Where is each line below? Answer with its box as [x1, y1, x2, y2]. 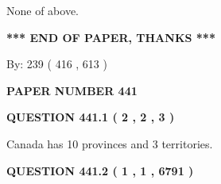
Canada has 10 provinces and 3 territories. [6, 135, 213, 151]
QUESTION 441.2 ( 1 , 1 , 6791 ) [6, 162, 194, 178]
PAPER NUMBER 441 [6, 82, 138, 98]
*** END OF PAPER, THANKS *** [6, 29, 215, 45]
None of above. [6, 2, 79, 18]
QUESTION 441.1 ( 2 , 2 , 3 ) [6, 109, 175, 125]
